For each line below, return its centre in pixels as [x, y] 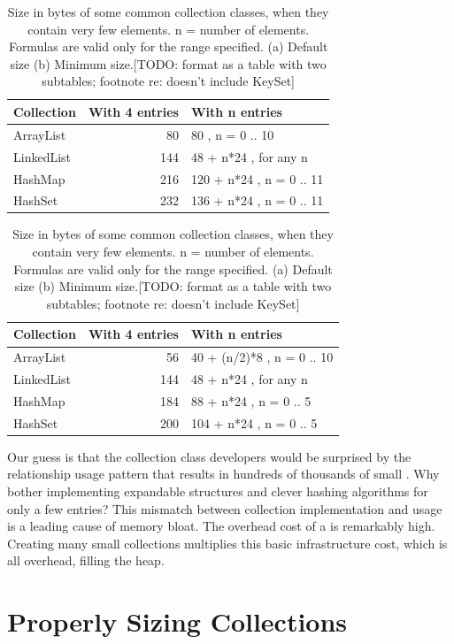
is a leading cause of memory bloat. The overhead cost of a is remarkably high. [221, 526]
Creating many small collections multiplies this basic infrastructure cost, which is [227, 543]
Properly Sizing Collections [177, 621]
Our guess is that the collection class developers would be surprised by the [209, 456]
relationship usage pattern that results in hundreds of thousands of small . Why [223, 474]
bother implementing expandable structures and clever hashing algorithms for [218, 491]
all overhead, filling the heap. [86, 560]
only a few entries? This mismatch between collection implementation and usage [225, 508]
